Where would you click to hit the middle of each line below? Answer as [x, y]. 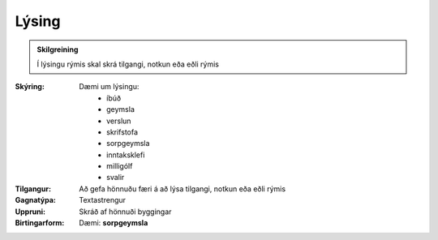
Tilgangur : [33, 189]
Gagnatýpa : [35, 200]
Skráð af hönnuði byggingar [125, 212]
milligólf [120, 166]
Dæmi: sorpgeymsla [114, 223]
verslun [119, 121]
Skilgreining [58, 49]
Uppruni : [30, 212]
